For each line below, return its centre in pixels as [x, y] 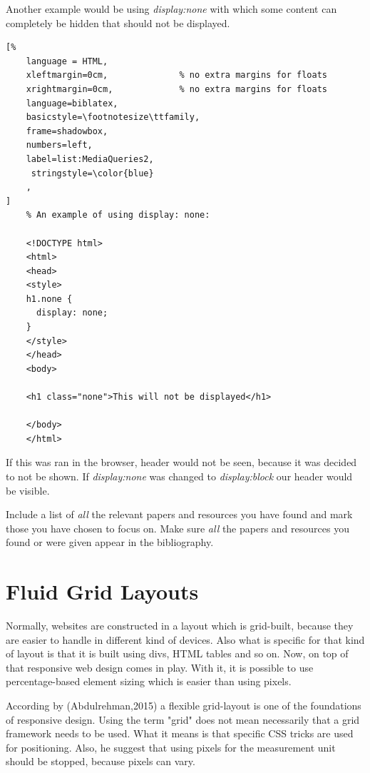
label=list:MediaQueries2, [90, 159]
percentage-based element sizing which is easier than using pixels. [149, 681]
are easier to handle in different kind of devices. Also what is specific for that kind [185, 639]
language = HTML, [67, 61]
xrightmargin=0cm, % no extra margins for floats [177, 89]
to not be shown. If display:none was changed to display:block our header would [179, 476]
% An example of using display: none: [118, 215]
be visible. [28, 490]
